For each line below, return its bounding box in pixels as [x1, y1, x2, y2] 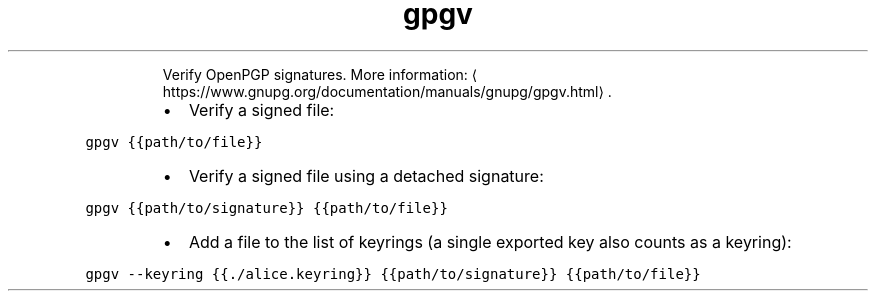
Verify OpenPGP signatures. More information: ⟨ [162, 65, 478, 83]
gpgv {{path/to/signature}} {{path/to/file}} [85, 199, 448, 216]
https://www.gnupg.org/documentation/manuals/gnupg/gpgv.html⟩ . [162, 82, 612, 100]
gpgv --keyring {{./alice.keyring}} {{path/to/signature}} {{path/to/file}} [85, 265, 701, 282]
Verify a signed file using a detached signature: [188, 165, 544, 186]
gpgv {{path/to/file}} [85, 133, 263, 150]
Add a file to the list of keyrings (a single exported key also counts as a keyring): [188, 231, 792, 252]
